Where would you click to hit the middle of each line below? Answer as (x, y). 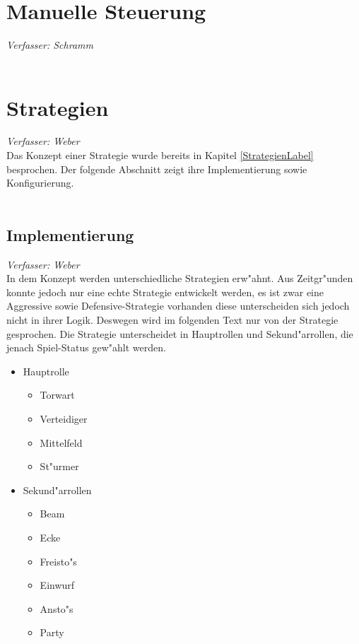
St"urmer (59, 466)
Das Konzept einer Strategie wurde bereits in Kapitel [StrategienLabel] (160, 155)
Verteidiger (64, 418)
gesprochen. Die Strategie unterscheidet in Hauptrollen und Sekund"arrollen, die (180, 333)
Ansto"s (57, 608)
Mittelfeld (61, 442)
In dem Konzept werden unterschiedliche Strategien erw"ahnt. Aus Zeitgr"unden (180, 278)
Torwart (57, 395)
